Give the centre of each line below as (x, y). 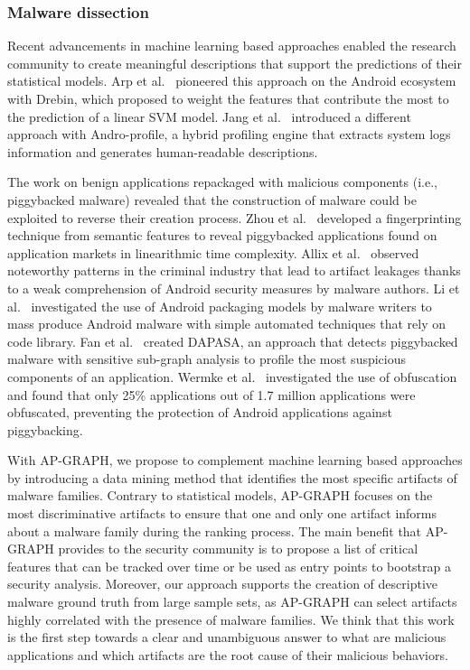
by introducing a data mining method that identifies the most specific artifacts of (232, 477)
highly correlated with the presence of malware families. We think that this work (231, 619)
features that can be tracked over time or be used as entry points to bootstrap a (229, 566)
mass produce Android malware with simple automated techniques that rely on (227, 324)
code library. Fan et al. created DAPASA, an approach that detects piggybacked (233, 341)
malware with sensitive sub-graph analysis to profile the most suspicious (207, 359)
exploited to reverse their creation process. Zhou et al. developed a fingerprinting (235, 217)
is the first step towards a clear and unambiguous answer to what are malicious (227, 637)
